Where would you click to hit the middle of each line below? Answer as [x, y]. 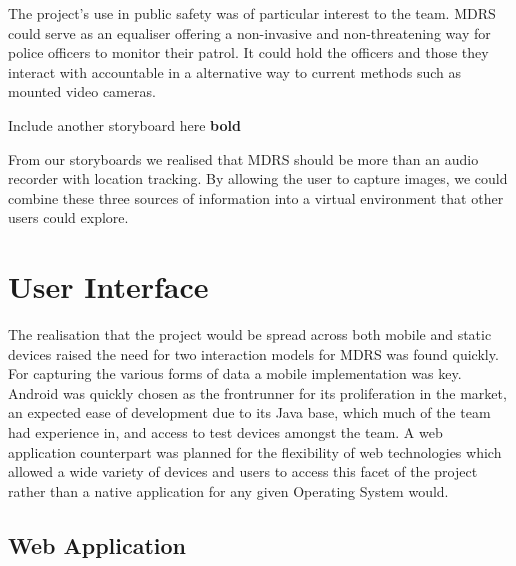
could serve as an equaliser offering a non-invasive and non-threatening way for [249, 32]
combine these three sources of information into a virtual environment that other [256, 197]
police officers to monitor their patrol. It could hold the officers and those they [248, 52]
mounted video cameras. [82, 91]
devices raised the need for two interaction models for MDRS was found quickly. [253, 353]
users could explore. [68, 217]
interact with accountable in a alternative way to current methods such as [235, 71]
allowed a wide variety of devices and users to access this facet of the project [243, 471]
